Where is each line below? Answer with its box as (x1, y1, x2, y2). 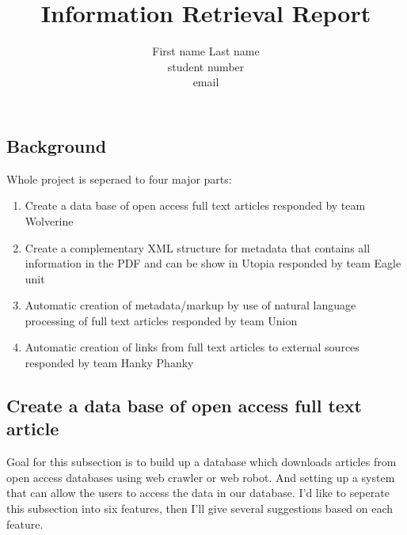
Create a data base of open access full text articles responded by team (25, 197, 366, 214)
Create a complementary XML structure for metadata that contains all (25, 239, 371, 256)
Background (6, 133, 107, 157)
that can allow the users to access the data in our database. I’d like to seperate (6, 484, 390, 501)
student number (167, 58, 245, 74)
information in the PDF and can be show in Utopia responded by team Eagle (25, 255, 401, 271)
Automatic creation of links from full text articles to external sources (25, 339, 359, 355)
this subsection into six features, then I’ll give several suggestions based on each (6, 500, 394, 517)
